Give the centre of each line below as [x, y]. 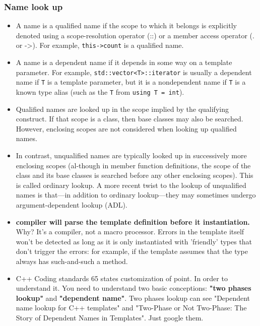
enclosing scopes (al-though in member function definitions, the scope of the [133, 165]
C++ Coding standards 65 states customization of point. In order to [122, 278]
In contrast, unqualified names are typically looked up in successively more [131, 155]
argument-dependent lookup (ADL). [72, 204]
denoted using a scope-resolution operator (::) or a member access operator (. [135, 35]
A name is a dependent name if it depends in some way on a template [124, 62]
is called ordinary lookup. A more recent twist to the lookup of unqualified [131, 185]
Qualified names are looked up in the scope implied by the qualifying [122, 109]
